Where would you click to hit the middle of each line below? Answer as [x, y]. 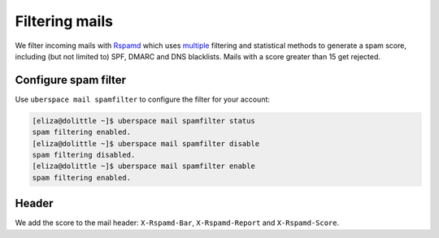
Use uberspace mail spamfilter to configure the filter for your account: [142, 99]
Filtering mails [64, 21]
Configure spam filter [70, 80]
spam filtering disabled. [84, 155]
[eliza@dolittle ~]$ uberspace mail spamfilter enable [143, 166]
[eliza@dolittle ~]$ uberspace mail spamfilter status [143, 121]
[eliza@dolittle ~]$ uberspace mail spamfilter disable [146, 143]
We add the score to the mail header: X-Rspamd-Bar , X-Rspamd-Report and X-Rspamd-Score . [177, 223]
